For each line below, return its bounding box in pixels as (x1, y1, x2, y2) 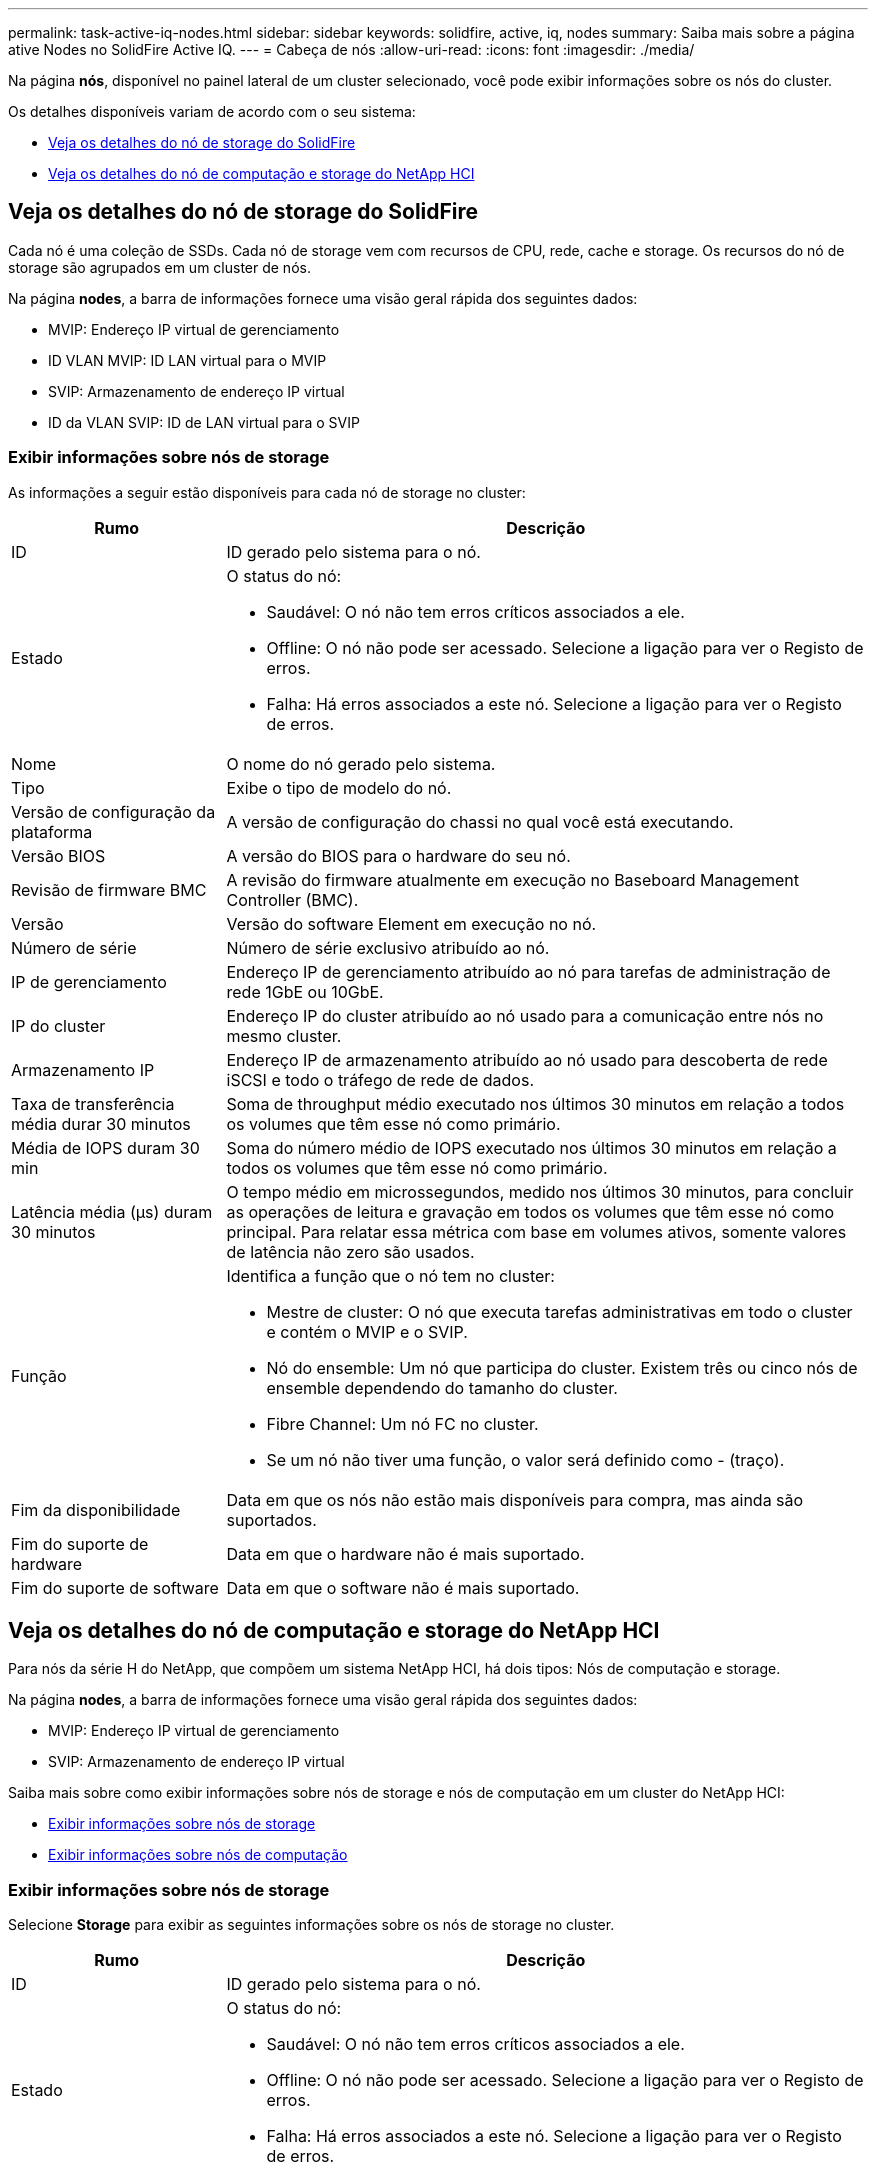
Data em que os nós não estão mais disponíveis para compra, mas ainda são (226, 1489, 804, 1510)
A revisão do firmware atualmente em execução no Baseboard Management (226, 869, 799, 890)
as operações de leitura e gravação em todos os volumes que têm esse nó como (226, 1201, 834, 1222)
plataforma (11, 821, 93, 842)
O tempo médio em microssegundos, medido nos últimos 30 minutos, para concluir (226, 1181, 854, 1202)
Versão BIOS (11, 845, 106, 866)
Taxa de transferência (11, 1093, 175, 1114)
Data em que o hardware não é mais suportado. (226, 1543, 585, 1564)
